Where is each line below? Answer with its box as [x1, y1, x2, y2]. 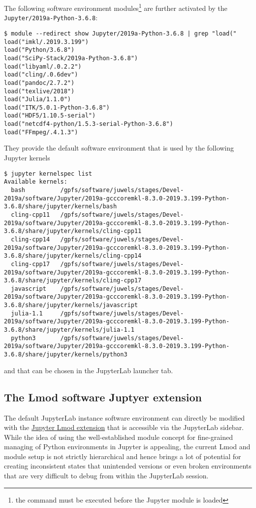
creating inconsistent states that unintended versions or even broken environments [4, 461, 252, 471]
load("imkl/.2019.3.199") [4, 38, 89, 45]
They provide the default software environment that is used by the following [4, 143, 234, 153]
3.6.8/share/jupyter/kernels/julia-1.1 [4, 326, 134, 334]
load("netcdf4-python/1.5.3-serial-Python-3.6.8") [4, 120, 173, 128]
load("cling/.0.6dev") [4, 71, 78, 78]
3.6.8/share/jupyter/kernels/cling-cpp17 [4, 277, 142, 284]
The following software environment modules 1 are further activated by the [4, 1, 227, 13]
